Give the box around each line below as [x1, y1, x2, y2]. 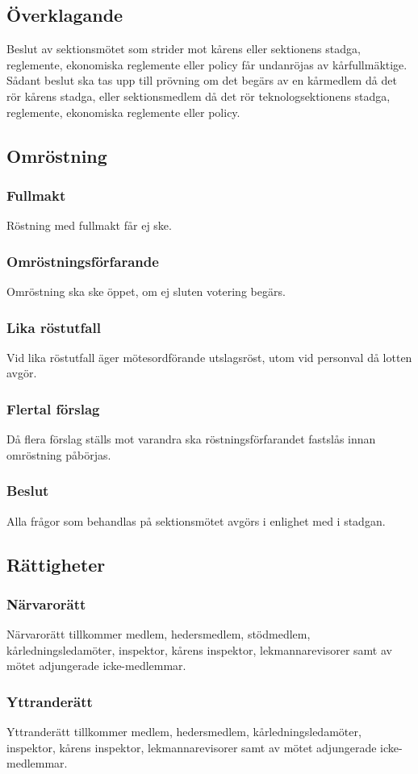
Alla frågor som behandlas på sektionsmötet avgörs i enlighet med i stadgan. [6, 512, 386, 529]
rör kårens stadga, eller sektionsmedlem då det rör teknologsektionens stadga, [6, 87, 391, 104]
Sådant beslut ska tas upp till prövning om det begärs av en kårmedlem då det [6, 72, 397, 89]
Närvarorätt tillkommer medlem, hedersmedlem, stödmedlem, [6, 626, 311, 643]
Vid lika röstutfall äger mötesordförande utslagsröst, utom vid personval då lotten [6, 348, 412, 365]
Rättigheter [6, 551, 106, 576]
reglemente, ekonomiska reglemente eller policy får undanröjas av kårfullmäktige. [6, 56, 408, 73]
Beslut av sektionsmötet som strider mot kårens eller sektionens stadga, [6, 40, 361, 57]
